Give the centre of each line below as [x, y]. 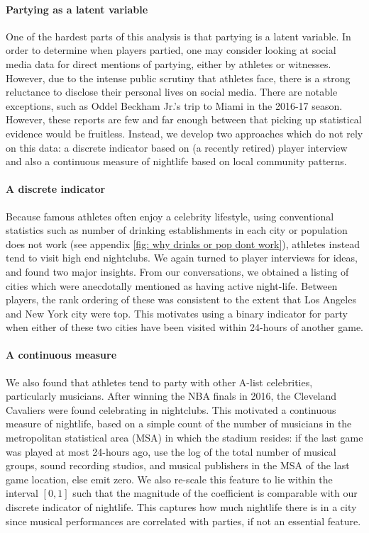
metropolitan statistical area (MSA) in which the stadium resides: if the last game [184, 438]
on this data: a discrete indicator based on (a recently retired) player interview [177, 147]
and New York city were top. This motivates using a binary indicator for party [177, 313]
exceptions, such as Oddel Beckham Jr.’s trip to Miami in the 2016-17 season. [174, 105]
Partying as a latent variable [77, 9]
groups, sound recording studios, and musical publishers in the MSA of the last [178, 465]
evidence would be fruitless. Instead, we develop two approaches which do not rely [184, 133]
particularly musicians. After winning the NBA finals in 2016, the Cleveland [171, 396]
